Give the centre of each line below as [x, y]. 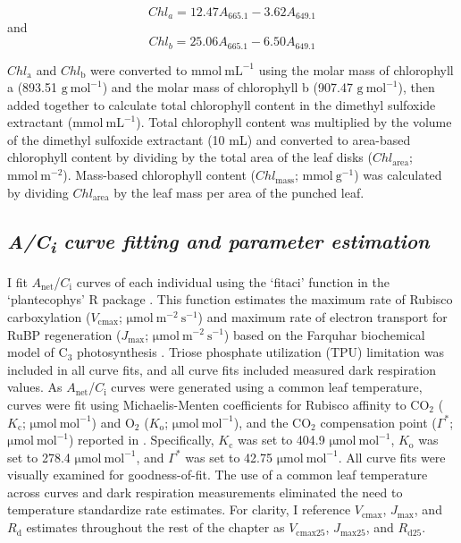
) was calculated [398, 175]
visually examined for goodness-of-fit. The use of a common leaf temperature [218, 475]
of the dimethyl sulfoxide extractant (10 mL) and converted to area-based [209, 139]
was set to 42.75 [229, 457]
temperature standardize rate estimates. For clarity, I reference [179, 509]
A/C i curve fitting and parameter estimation [218, 242]
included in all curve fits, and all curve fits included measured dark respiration [222, 369]
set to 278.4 [39, 457]
